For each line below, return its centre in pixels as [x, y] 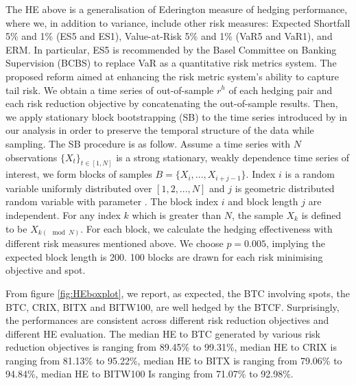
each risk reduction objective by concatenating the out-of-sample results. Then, [172, 103]
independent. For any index [63, 215]
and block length [263, 201]
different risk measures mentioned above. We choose [115, 243]
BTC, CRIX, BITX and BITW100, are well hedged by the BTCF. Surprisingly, [173, 306]
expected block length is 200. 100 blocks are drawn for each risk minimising [164, 256]
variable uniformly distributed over [79, 188]
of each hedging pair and [281, 90]
